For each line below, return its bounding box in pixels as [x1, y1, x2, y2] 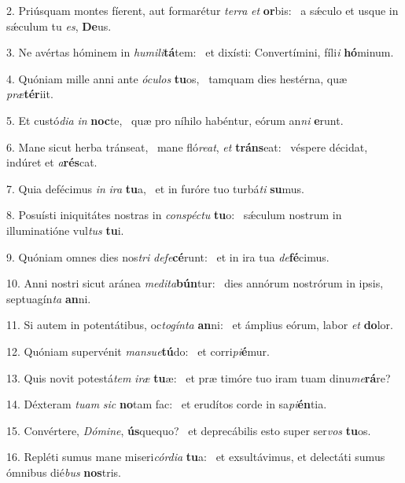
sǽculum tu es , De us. [6, 17, 112, 34]
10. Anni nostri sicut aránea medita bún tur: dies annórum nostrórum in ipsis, [6, 275, 384, 291]
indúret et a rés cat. [6, 154, 98, 170]
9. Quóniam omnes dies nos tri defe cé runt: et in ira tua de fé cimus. [6, 248, 330, 265]
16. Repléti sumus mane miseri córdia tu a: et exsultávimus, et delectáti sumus [6, 448, 385, 465]
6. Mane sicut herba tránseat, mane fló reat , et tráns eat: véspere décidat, [6, 138, 368, 155]
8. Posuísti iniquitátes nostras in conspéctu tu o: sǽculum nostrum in [6, 207, 342, 223]
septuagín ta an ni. [6, 290, 91, 306]
